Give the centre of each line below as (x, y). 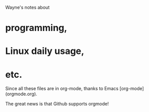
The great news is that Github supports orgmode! (57, 104)
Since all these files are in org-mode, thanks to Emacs (62, 89)
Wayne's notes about (28, 7)
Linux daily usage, (45, 51)
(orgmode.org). (21, 94)
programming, (36, 28)
